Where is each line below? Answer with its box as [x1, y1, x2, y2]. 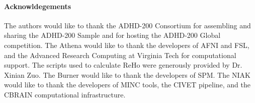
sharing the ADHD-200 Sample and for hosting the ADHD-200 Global [4, 30, 221, 40]
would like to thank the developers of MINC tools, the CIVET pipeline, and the [4, 79, 251, 90]
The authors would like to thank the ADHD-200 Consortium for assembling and [4, 20, 251, 30]
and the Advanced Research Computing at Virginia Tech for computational [4, 49, 236, 60]
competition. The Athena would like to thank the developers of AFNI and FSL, [4, 39, 249, 50]
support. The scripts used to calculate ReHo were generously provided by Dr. [4, 60, 242, 70]
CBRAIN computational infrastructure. [4, 89, 126, 99]
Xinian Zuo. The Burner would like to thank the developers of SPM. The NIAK [4, 69, 250, 80]
